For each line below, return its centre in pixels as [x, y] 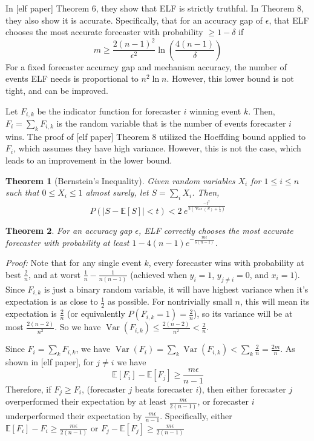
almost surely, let [117, 192]
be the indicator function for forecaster [109, 111]
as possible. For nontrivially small [170, 301]
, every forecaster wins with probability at [226, 263]
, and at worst [54, 274]
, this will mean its [275, 301]
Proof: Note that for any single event [74, 263]
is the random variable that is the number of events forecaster [171, 123]
